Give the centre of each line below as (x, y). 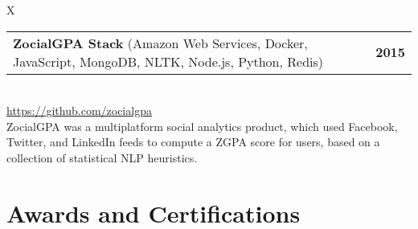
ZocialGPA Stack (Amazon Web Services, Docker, (160, 43)
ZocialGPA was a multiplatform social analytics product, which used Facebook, (202, 126)
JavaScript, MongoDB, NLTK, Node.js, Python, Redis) (168, 61)
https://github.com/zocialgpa (79, 110)
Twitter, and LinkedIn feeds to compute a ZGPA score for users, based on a (193, 142)
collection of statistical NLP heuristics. (102, 157)
